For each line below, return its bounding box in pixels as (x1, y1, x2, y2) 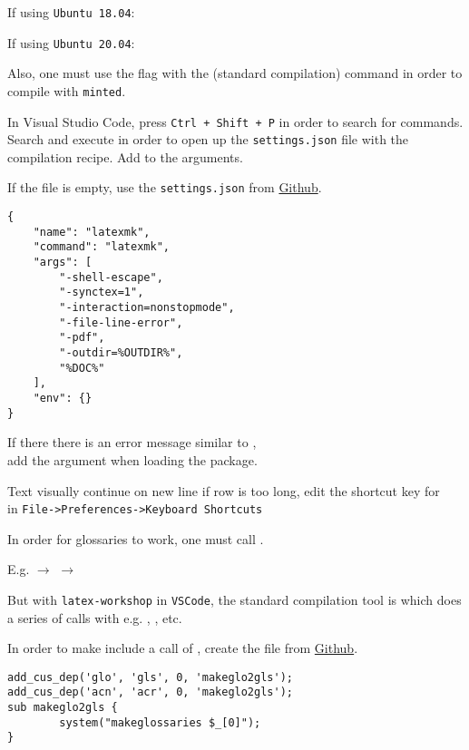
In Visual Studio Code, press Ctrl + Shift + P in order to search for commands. (7, 112, 464, 131)
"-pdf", (59, 331, 105, 345)
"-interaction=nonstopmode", (59, 301, 235, 315)
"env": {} (33, 392, 93, 404)
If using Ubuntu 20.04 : (7, 33, 135, 52)
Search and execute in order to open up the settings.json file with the (7, 130, 409, 149)
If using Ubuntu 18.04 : (7, 3, 135, 21)
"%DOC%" (59, 361, 105, 375)
